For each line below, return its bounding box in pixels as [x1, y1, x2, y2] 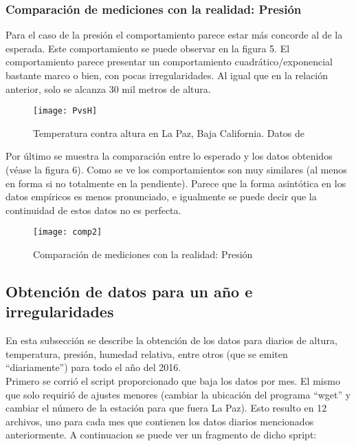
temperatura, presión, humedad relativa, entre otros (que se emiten [5, 346, 288, 361]
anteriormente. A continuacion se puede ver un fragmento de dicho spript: [5, 427, 317, 442]
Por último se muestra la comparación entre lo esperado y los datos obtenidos [5, 149, 333, 163]
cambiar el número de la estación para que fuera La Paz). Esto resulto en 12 [5, 401, 327, 415]
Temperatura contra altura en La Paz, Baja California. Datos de [33, 125, 305, 140]
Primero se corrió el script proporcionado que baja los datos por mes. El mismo [5, 374, 340, 388]
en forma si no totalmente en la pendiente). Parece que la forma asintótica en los [5, 176, 346, 190]
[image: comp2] [33, 227, 102, 237]
